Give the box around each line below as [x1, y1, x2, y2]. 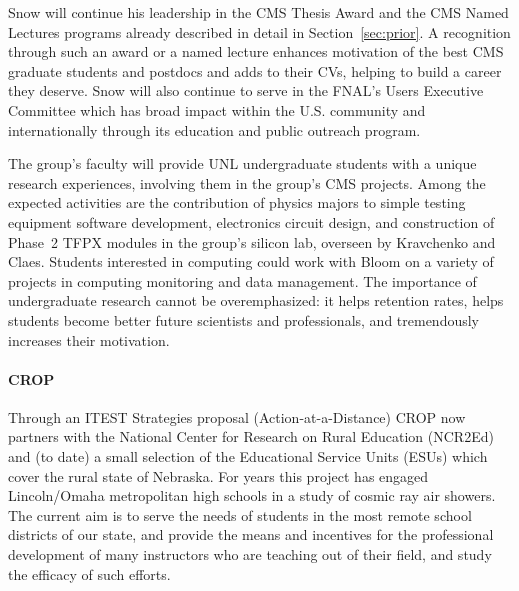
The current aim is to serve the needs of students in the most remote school [8, 504, 472, 525]
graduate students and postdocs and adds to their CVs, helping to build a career [8, 60, 502, 81]
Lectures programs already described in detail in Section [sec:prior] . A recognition [8, 21, 511, 42]
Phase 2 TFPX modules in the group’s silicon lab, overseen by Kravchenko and [8, 231, 496, 252]
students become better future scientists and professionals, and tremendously [8, 309, 480, 330]
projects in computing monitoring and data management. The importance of [8, 270, 477, 291]
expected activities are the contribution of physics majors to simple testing [8, 192, 466, 213]
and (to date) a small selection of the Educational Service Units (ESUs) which [8, 446, 488, 467]
